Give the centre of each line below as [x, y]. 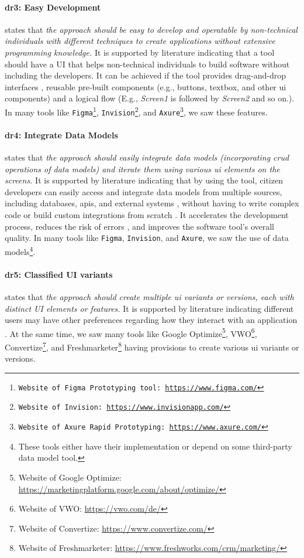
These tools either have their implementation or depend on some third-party [155, 446]
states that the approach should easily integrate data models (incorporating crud [147, 157]
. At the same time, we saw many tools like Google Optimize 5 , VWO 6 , [131, 332]
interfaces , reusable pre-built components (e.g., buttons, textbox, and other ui [146, 86]
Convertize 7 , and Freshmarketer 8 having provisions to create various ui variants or [152, 346]
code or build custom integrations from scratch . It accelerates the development [147, 215]
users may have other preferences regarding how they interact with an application [151, 320]
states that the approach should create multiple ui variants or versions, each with [149, 296]
